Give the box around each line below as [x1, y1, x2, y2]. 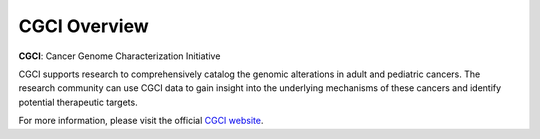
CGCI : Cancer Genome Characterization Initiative [18, 50, 221, 62]
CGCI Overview [18, 15, 149, 37]
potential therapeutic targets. [18, 96, 139, 108]
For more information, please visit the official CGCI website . [18, 115, 264, 127]
